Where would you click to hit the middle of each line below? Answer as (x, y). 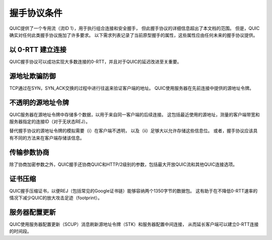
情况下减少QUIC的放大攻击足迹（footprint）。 (56, 198)
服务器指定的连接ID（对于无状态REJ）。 (50, 122)
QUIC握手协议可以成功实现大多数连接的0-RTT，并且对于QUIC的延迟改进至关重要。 (95, 62)
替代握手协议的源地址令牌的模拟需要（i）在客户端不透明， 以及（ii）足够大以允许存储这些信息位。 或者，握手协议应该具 (133, 131)
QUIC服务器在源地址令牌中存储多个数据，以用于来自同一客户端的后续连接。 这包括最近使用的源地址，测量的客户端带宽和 (135, 114)
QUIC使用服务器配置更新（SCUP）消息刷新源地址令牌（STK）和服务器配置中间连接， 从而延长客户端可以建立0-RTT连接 (134, 224)
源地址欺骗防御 (32, 76)
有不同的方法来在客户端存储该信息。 (47, 138)
